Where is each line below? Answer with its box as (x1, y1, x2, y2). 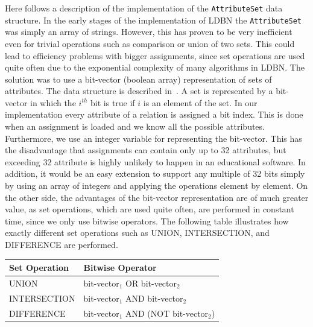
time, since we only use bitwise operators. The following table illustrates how (5, 214, 289, 227)
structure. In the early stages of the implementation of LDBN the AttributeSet (5, 13, 302, 26)
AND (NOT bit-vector (125, 306, 209, 319)
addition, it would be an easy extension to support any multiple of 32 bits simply (5, 167, 305, 180)
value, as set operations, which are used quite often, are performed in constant (5, 203, 294, 215)
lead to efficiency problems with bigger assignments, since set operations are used (5, 49, 305, 62)
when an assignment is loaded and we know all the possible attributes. (5, 120, 265, 133)
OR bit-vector (125, 276, 177, 289)
